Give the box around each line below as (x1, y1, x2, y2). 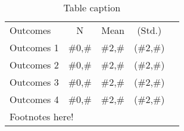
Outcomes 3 (10, 75, 59, 89)
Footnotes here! (10, 110, 74, 123)
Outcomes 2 (10, 58, 59, 71)
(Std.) (137, 23, 162, 37)
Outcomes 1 (10, 40, 59, 54)
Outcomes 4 (10, 92, 59, 106)
